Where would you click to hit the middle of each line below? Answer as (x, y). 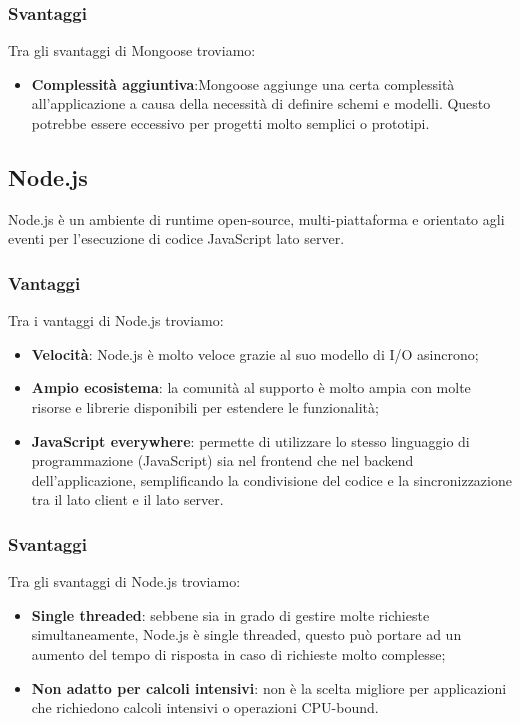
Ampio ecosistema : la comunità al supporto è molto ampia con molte (251, 387)
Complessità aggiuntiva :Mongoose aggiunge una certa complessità (243, 83)
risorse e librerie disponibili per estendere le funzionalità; (205, 406)
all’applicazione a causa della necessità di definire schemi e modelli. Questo (261, 103)
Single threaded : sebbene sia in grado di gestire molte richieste (230, 614)
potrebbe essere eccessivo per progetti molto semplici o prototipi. (230, 123)
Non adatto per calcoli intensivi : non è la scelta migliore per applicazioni (269, 687)
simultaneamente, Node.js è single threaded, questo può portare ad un (246, 634)
